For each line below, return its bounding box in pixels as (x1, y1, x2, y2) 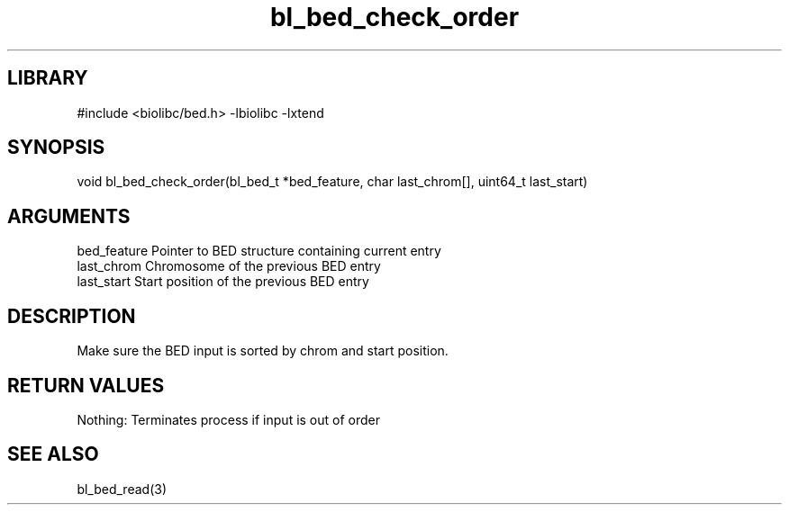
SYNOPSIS (7, 136, 105, 159)
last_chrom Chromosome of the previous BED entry (77, 258, 381, 274)
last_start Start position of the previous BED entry (77, 274, 369, 290)
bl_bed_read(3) (77, 481, 168, 497)
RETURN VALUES (7, 373, 165, 397)
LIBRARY (7, 67, 88, 90)
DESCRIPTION (7, 304, 136, 328)
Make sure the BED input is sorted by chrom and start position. (77, 343, 449, 359)
